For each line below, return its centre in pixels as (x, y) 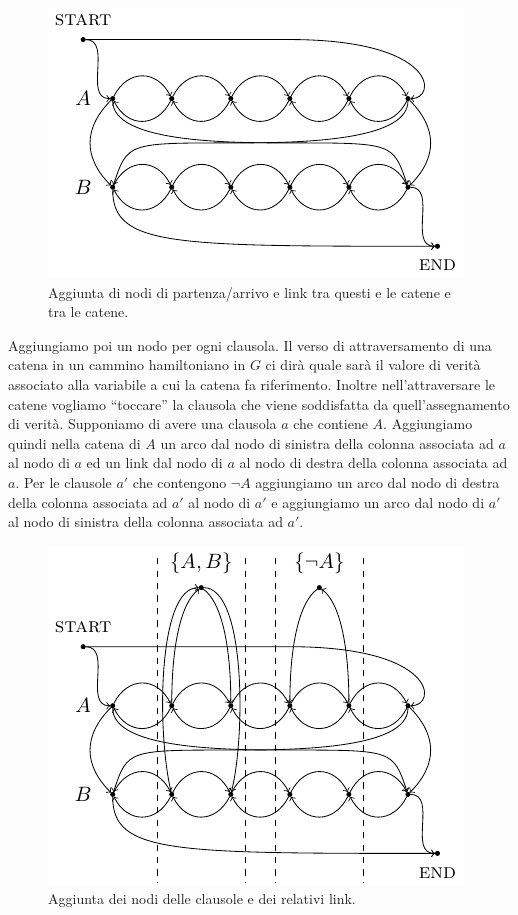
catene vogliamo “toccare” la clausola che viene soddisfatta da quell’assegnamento (259, 403)
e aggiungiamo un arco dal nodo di (378, 501)
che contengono (179, 481)
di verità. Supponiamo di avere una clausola (142, 423)
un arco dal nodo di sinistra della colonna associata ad (327, 442)
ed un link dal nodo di (154, 462)
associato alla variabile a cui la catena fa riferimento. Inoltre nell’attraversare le (251, 383)
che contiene (330, 423)
